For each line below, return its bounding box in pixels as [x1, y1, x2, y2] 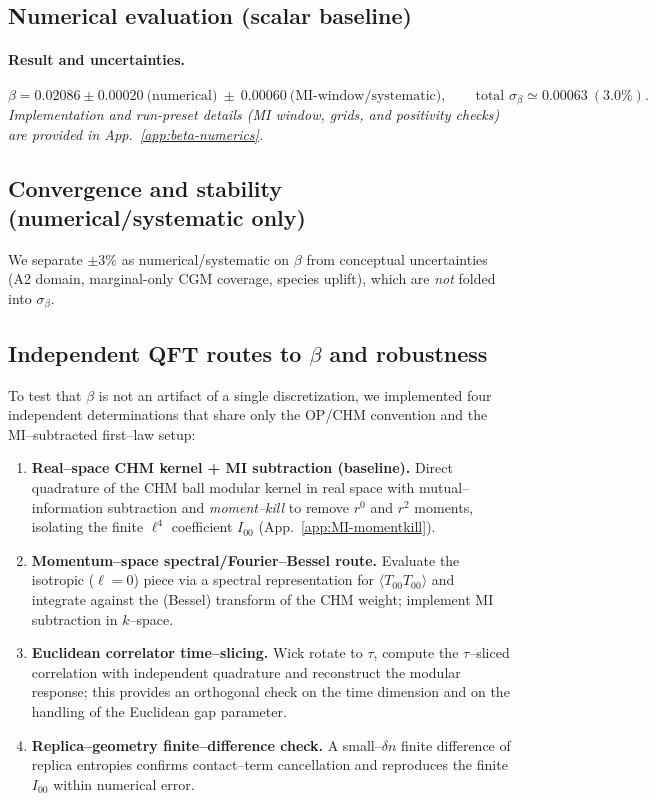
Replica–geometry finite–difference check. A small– [31, 734, 382, 755]
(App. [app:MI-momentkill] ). [258, 516, 436, 537]
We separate [8, 248, 83, 269]
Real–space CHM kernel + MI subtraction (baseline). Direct [31, 457, 453, 478]
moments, [414, 496, 474, 517]
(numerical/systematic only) [8, 202, 306, 232]
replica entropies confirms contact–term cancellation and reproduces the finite [31, 754, 508, 775]
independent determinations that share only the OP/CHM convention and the [8, 404, 488, 425]
